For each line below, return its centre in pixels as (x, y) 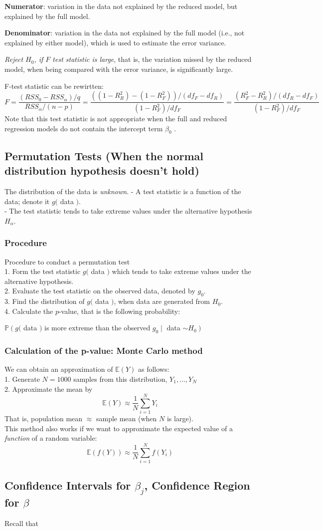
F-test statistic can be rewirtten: (54, 86)
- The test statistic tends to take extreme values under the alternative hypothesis (128, 211)
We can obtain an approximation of (59, 369)
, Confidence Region (197, 485)
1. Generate (22, 379)
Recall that (21, 523)
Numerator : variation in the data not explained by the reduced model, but (121, 6)
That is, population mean (44, 418)
